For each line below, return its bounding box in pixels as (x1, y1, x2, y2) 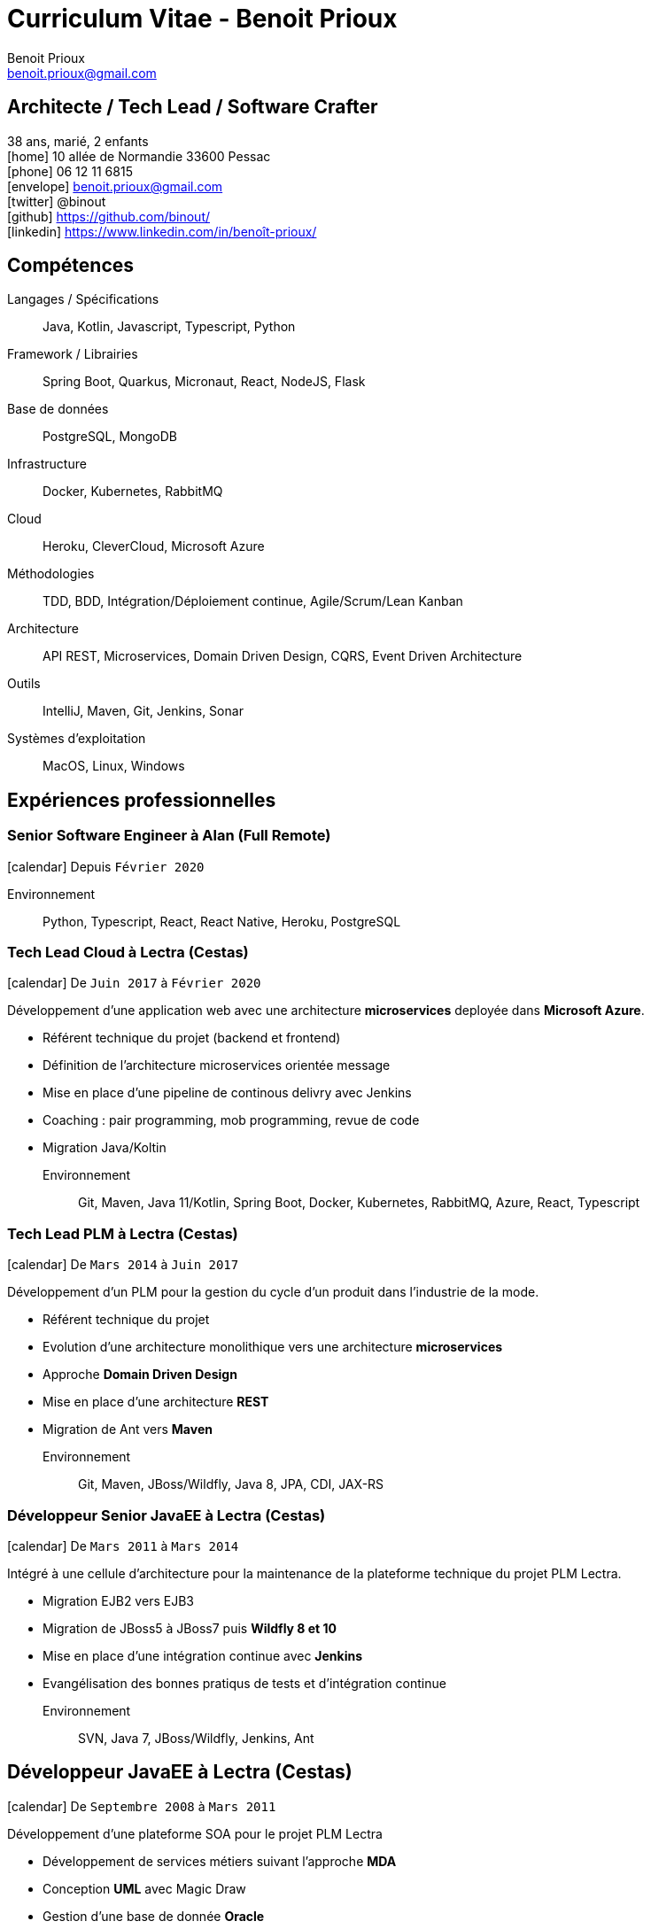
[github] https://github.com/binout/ (7, 208, 211, 224)
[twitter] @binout (7, 193, 106, 209)
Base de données (7, 401, 109, 417)
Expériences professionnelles (7, 788, 276, 811)
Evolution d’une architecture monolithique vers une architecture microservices (43, 1339, 503, 1355)
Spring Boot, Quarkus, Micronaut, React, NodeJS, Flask (43, 374, 366, 390)
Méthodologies (7, 566, 95, 582)
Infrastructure (7, 456, 87, 472)
